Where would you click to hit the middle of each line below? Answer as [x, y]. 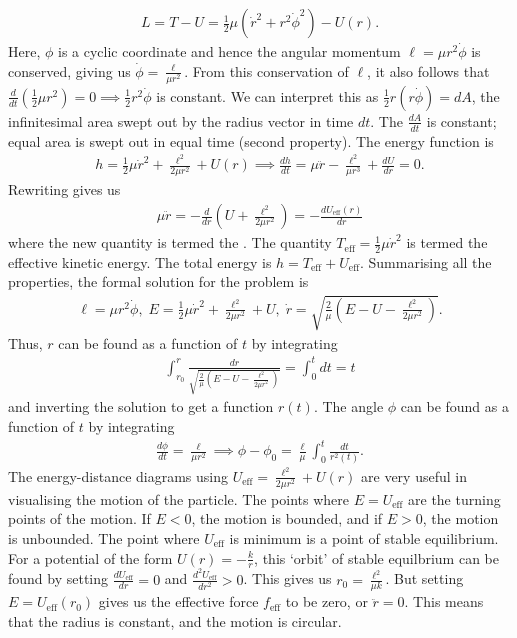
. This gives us [287, 578]
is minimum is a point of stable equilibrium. [364, 537]
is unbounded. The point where [104, 537]
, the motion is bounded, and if [287, 518]
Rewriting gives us [64, 189]
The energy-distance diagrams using [118, 475]
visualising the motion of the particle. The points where [178, 498]
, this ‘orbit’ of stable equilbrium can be [376, 557]
